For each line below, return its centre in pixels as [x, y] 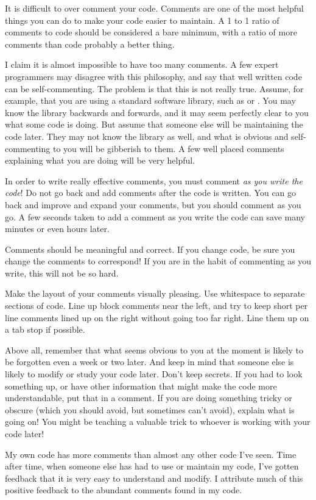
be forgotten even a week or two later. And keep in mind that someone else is [149, 362]
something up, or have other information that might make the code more [141, 386]
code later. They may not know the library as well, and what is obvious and [147, 136]
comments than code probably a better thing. [90, 44]
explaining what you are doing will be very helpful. [100, 160]
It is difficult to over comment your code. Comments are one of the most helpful [154, 8]
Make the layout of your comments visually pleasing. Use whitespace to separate [155, 293]
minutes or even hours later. [57, 229]
